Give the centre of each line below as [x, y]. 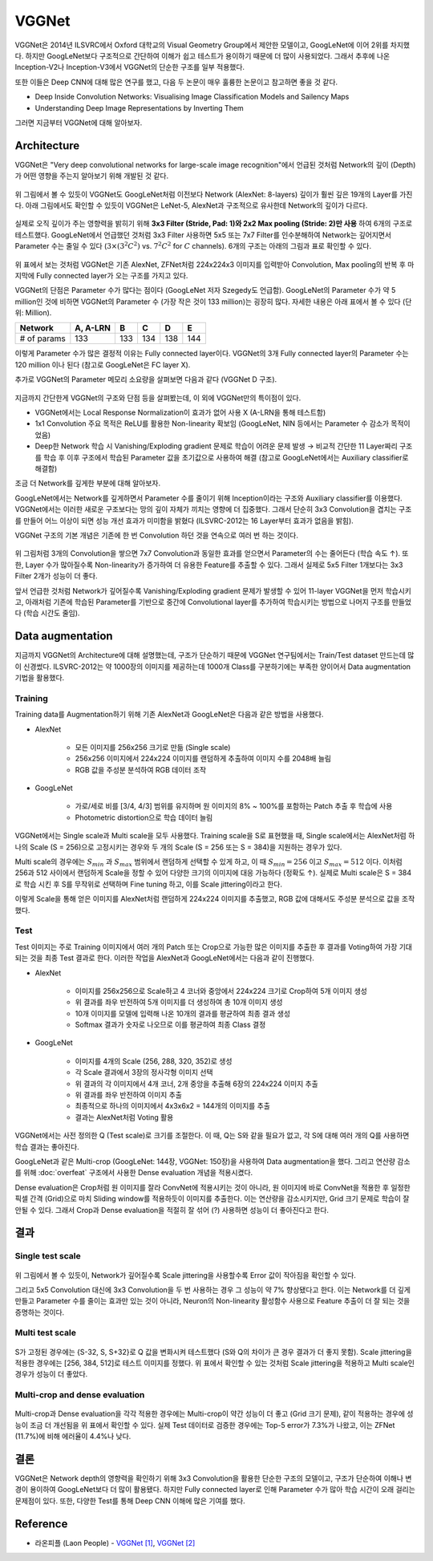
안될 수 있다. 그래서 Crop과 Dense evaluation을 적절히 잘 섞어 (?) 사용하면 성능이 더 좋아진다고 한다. [172, 1210]
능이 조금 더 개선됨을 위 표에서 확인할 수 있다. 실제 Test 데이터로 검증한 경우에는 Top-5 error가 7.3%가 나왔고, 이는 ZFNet [205, 1425]
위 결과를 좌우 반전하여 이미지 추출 [128, 1095]
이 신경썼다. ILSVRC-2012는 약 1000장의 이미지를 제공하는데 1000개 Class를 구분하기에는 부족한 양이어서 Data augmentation [213, 667]
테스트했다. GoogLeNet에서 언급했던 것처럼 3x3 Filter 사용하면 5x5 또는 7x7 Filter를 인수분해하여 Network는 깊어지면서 [203, 235]
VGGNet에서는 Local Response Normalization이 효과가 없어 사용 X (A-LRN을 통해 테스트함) [180, 412]
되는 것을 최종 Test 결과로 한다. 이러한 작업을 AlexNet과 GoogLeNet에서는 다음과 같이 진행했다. [164, 958]
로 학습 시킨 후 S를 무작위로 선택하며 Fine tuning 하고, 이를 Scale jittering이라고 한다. [148, 884]
